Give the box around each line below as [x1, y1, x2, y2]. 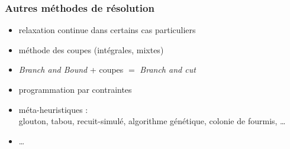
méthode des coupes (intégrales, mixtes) [18, 43, 164, 56]
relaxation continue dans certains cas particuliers [18, 24, 196, 36]
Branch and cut [140, 63, 196, 76]
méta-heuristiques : [18, 103, 88, 115]
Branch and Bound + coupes [18, 63, 124, 76]
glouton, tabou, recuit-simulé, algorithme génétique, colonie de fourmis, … [18, 115, 286, 127]
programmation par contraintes [18, 83, 132, 95]
